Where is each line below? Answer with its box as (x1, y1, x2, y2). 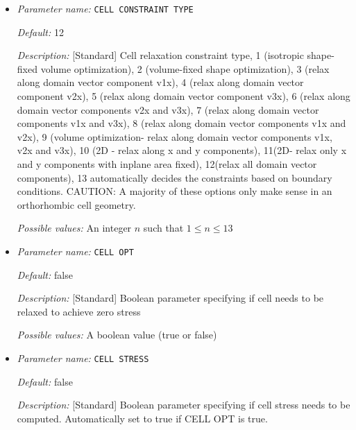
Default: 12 (17, 24, 64, 39)
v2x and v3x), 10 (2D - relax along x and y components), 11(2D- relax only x (17, 143, 347, 157)
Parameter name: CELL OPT (17, 243, 134, 258)
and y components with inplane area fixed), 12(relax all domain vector (17, 157, 317, 171)
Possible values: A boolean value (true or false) (17, 327, 217, 342)
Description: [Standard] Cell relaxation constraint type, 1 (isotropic (17, 48, 304, 62)
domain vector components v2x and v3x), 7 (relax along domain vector (17, 102, 319, 117)
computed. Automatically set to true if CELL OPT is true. (17, 411, 268, 425)
